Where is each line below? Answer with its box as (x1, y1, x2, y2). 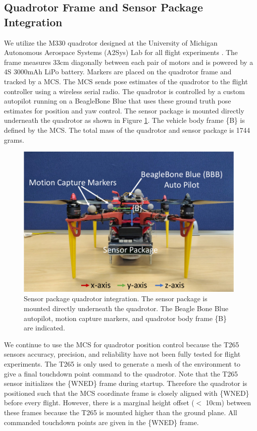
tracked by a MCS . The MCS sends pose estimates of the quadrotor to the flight (4, 76, 248, 86)
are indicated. (24, 323, 65, 333)
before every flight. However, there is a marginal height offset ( (4, 397, 195, 408)
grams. (4, 134, 24, 145)
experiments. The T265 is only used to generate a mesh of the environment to (4, 358, 241, 369)
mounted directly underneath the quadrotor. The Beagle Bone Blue (24, 303, 228, 313)
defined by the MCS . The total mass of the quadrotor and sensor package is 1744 (4, 124, 251, 135)
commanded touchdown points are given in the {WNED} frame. (4, 417, 199, 427)
